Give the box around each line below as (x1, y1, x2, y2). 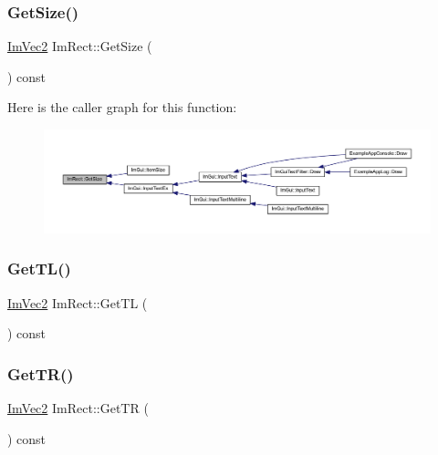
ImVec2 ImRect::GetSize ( (7, 36, 152, 56)
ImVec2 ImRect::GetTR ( (7, 398, 149, 418)
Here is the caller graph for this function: (7, 98, 237, 117)
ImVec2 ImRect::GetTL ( (7, 293, 148, 312)
